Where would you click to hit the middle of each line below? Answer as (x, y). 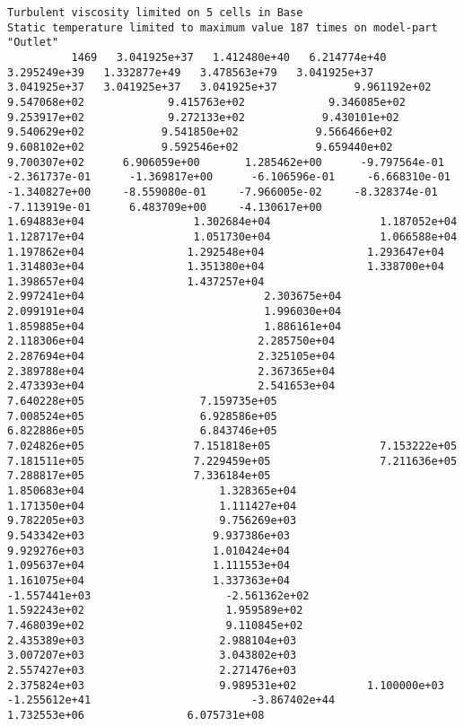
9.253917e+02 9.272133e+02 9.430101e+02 (203, 117)
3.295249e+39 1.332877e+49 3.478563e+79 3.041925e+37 (191, 72)
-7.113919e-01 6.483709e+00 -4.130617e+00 (165, 207)
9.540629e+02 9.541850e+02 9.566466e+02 (200, 132)
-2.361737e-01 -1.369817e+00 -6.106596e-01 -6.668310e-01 (229, 177)
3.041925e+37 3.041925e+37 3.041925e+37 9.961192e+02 (219, 87)
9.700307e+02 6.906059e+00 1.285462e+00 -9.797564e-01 (226, 162)
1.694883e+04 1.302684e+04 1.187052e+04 (232, 222)
